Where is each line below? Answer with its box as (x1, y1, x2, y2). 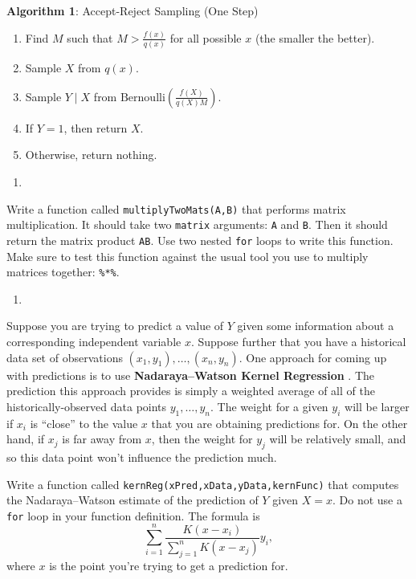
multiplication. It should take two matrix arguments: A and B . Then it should (6, 216, 388, 233)
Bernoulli (120, 92, 165, 104)
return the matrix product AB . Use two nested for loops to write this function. (6, 231, 394, 248)
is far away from (62, 430, 142, 447)
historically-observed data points (6, 398, 167, 414)
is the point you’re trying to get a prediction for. (49, 557, 288, 573)
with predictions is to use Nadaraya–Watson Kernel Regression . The (6, 366, 374, 383)
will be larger (345, 398, 410, 414)
